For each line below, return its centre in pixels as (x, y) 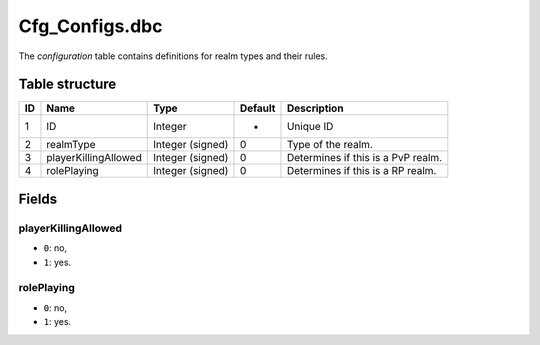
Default (257, 108)
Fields (38, 198)
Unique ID (310, 127)
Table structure (67, 84)
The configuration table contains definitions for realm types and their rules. (173, 56)
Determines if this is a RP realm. (361, 171)
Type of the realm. (330, 145)
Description (315, 108)
